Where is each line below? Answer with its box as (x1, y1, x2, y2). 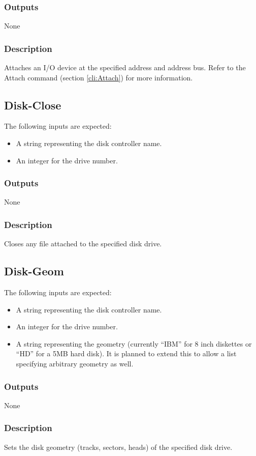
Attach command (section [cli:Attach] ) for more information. (4, 72, 193, 82)
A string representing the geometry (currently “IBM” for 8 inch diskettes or (16, 338, 252, 349)
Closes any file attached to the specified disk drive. (4, 238, 162, 249)
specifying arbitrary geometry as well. (16, 358, 134, 368)
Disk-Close (4, 97, 61, 112)
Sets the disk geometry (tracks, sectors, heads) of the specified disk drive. (4, 441, 233, 452)
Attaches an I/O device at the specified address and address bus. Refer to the (4, 62, 246, 73)
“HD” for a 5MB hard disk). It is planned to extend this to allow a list (16, 348, 237, 359)
